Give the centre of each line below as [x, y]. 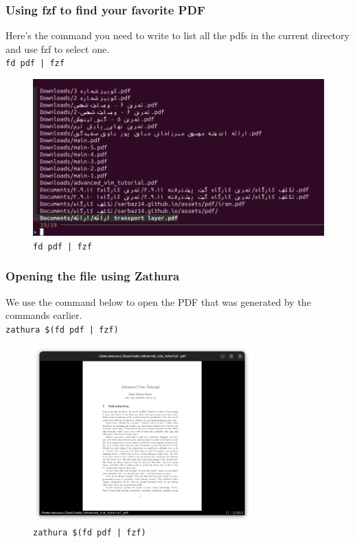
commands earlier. [44, 315]
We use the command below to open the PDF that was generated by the [158, 301]
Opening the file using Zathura [93, 276]
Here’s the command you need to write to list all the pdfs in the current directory [177, 35]
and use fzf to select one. [58, 48]
